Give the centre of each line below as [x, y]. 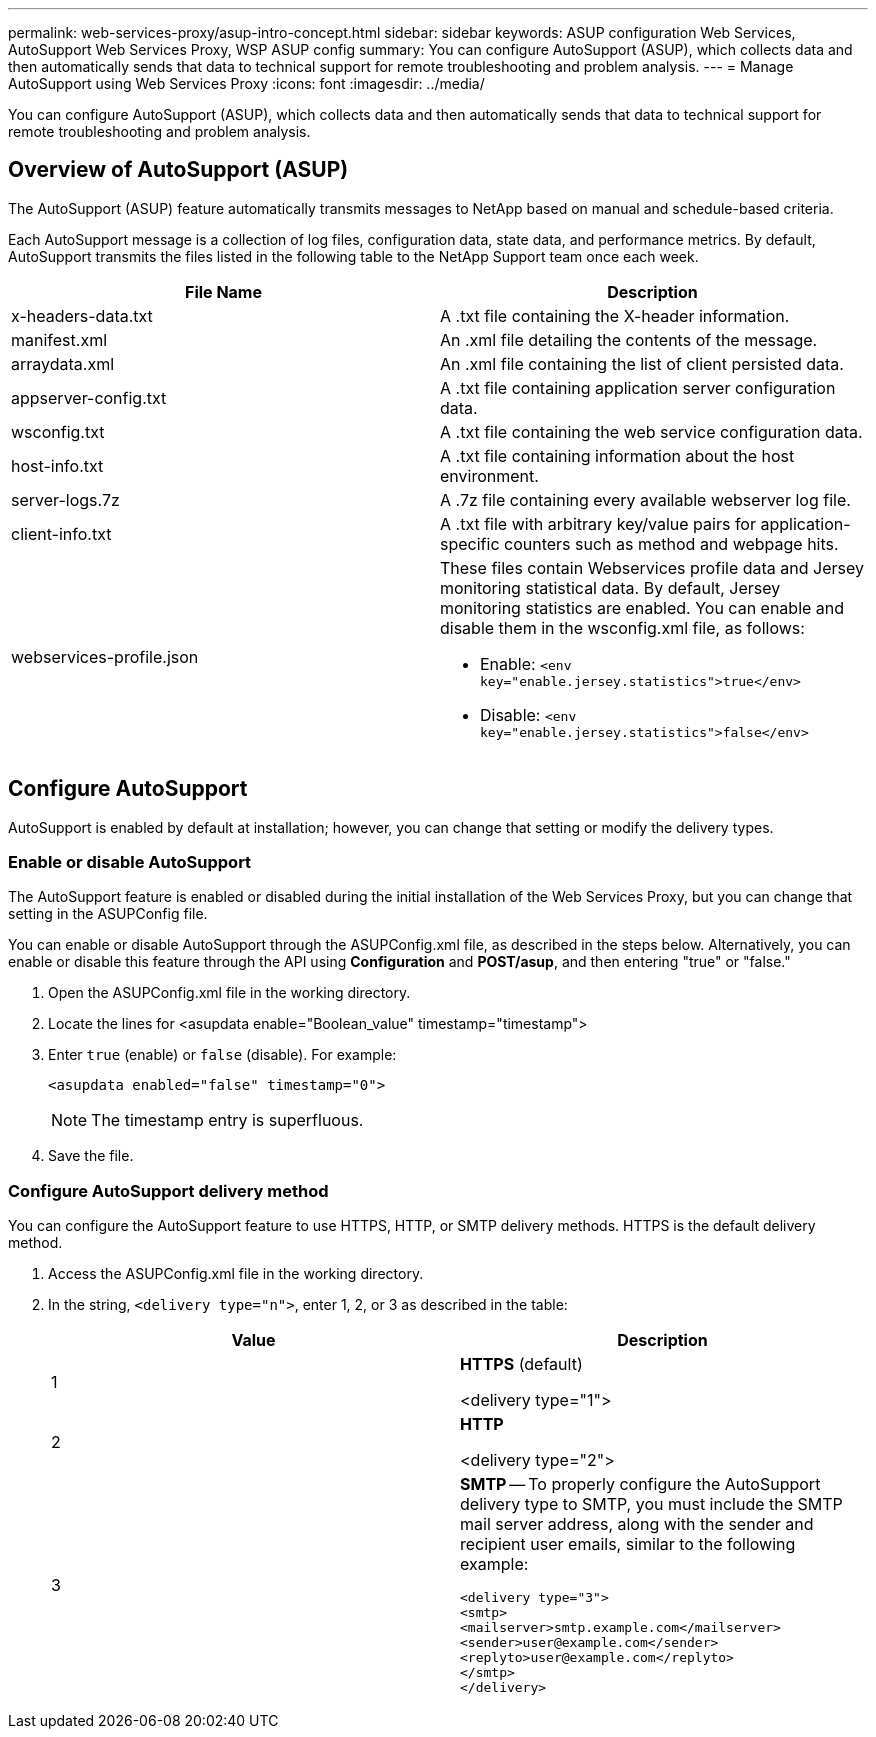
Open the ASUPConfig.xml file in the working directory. [229, 993]
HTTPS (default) [521, 1364]
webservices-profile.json [105, 656]
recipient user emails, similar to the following [628, 1544]
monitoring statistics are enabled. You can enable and [642, 607]
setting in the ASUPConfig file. [108, 914]
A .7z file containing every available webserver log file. [645, 499]
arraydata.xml [63, 363]
